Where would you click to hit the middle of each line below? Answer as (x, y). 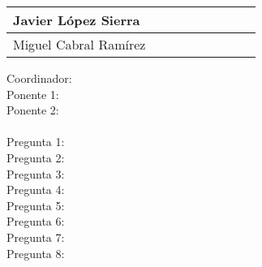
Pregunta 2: (36, 157)
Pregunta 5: (36, 205)
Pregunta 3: (36, 173)
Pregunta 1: (36, 142)
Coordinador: (39, 78)
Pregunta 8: (36, 253)
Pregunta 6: (36, 221)
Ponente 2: (33, 110)
